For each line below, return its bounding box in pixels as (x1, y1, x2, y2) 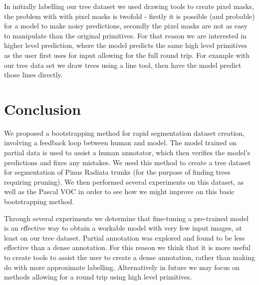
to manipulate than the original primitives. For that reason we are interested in (4, 30, 247, 40)
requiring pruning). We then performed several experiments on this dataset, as (4, 176, 244, 187)
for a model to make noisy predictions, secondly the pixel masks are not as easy (4, 20, 248, 31)
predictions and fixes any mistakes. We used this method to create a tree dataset (4, 157, 251, 167)
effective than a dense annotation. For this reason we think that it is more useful (4, 242, 251, 253)
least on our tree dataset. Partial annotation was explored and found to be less (4, 232, 245, 243)
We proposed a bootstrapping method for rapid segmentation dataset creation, (4, 127, 245, 138)
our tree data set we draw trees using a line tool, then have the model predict (4, 59, 242, 70)
